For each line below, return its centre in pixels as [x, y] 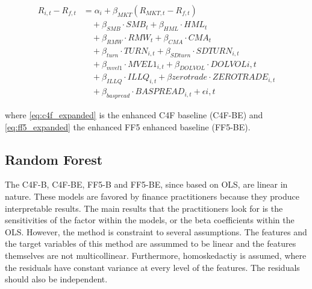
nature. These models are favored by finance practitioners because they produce [152, 196]
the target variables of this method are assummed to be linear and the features [151, 243]
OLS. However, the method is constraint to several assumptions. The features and [156, 231]
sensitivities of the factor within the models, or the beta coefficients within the [150, 220]
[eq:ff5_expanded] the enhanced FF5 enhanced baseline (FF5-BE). [128, 126]
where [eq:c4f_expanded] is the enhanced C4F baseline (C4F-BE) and [134, 115]
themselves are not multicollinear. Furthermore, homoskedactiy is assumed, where [156, 255]
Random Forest [54, 159]
